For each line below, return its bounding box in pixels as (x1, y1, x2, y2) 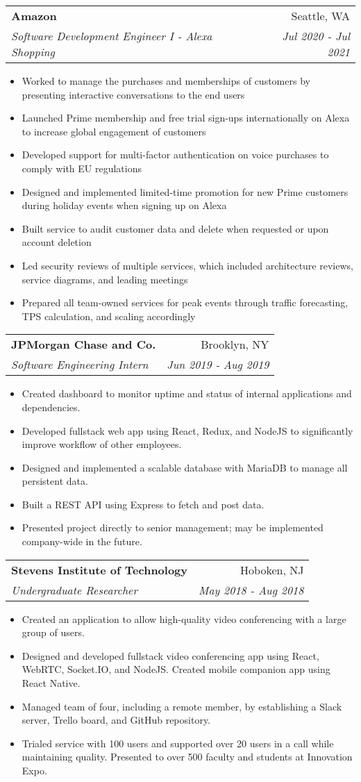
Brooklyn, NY (201, 336, 269, 353)
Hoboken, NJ (240, 561, 304, 578)
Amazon (11, 8, 57, 24)
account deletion (22, 235, 92, 249)
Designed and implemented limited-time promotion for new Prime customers (22, 184, 349, 199)
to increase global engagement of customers (22, 124, 206, 138)
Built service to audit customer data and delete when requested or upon (22, 221, 329, 235)
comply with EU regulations (22, 160, 142, 175)
